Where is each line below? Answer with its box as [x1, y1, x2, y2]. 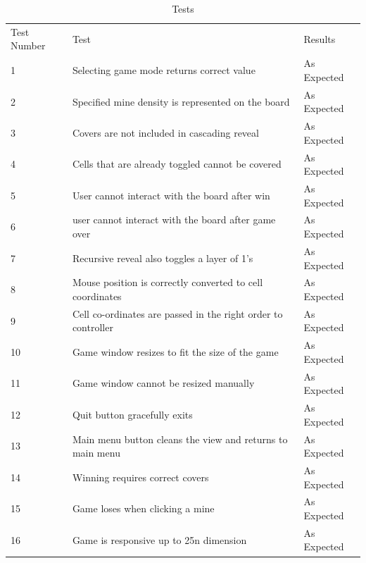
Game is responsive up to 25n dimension [72, 532, 247, 547]
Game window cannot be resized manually [72, 376, 255, 390]
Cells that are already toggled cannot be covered [72, 156, 282, 171]
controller [72, 320, 113, 335]
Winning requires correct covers [72, 469, 209, 484]
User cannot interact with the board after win [72, 187, 270, 202]
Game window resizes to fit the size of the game [72, 345, 279, 359]
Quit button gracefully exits [72, 407, 193, 421]
